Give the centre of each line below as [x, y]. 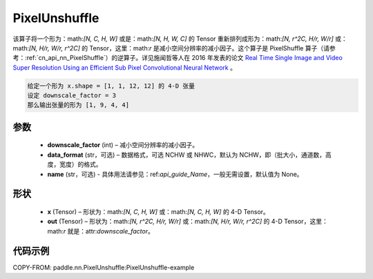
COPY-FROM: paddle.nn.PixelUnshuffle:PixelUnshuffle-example [104, 267]
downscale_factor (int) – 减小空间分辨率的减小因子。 [123, 145]
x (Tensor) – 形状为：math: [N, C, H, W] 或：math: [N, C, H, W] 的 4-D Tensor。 [158, 212]
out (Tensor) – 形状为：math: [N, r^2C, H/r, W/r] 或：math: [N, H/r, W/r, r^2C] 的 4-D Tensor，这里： [188, 222]
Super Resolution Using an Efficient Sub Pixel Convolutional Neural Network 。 [124, 67]
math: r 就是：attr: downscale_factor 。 [101, 231]
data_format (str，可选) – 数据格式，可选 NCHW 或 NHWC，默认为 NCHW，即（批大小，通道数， [186, 155]
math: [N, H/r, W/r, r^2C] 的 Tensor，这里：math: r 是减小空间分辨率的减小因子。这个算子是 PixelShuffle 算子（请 [171, 48]
